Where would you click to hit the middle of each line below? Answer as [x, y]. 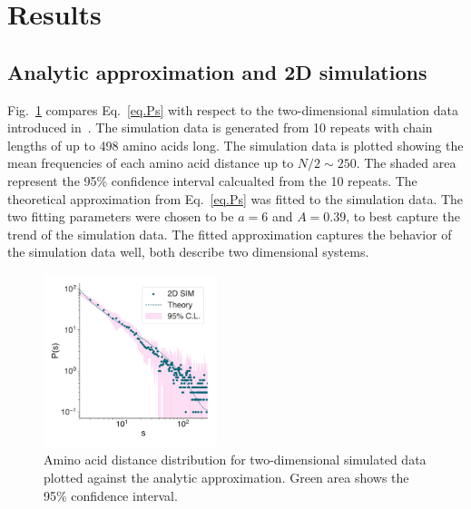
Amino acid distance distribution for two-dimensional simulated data [235, 460]
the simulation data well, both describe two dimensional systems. [188, 252]
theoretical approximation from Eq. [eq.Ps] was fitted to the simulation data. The [235, 198]
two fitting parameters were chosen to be [121, 216]
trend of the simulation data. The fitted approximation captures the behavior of [230, 234]
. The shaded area [406, 163]
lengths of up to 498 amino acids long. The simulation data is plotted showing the [235, 145]
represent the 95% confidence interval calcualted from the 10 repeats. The [212, 180]
